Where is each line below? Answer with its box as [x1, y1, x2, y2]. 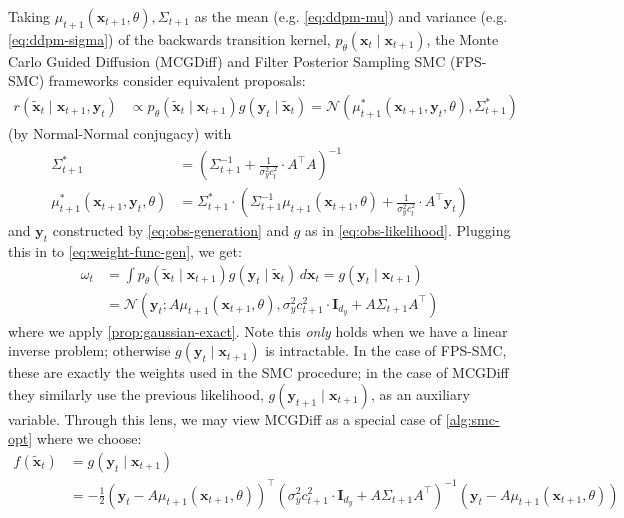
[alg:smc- [445, 408, 500, 429]
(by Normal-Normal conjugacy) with [8, 123, 232, 144]
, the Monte [426, 28, 499, 49]
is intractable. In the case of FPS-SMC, [265, 340, 507, 361]
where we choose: [36, 428, 142, 449]
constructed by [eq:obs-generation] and [52, 220, 290, 241]
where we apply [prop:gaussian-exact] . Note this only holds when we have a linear [8, 320, 508, 341]
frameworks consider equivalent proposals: [48, 70, 306, 91]
